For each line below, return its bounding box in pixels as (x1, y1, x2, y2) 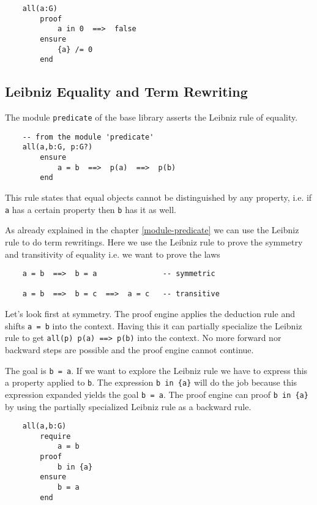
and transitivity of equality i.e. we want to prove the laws (5, 247, 220, 260)
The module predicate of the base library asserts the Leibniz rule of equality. (5, 111, 298, 124)
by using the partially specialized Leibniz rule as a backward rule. (5, 400, 252, 413)
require (40, 432, 71, 441)
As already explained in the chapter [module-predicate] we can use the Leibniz (5, 223, 299, 236)
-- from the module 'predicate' (22, 132, 154, 141)
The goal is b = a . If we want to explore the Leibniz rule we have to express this (5, 364, 308, 376)
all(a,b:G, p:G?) (22, 143, 93, 152)
